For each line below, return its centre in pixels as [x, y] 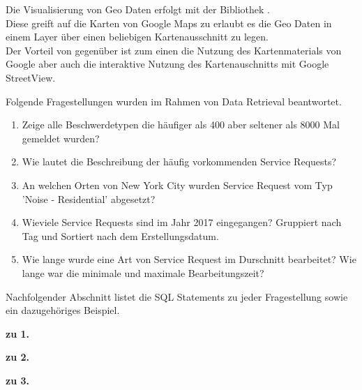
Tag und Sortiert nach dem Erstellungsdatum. [120, 235]
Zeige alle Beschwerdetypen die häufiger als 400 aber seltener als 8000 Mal [181, 125]
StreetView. [31, 77]
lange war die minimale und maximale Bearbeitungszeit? [143, 272]
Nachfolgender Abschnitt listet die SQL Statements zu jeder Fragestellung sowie [177, 296]
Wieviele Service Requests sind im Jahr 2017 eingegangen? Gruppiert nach [182, 222]
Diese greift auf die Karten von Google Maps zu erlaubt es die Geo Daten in [169, 23]
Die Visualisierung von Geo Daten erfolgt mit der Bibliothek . [138, 9]
